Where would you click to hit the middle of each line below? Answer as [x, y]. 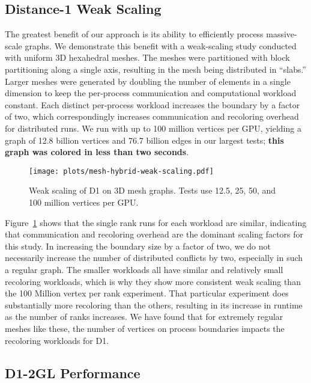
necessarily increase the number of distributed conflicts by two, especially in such [154, 258]
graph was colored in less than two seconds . [97, 152]
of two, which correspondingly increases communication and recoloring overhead [152, 116]
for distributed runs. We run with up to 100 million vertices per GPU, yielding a [153, 128]
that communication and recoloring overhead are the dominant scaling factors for [154, 234]
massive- [282, 34]
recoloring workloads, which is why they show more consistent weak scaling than [153, 281]
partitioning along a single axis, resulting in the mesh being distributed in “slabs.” [155, 69]
